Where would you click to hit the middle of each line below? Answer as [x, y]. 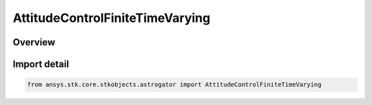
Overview [34, 42]
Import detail [41, 64]
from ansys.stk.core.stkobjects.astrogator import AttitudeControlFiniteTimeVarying [174, 85]
